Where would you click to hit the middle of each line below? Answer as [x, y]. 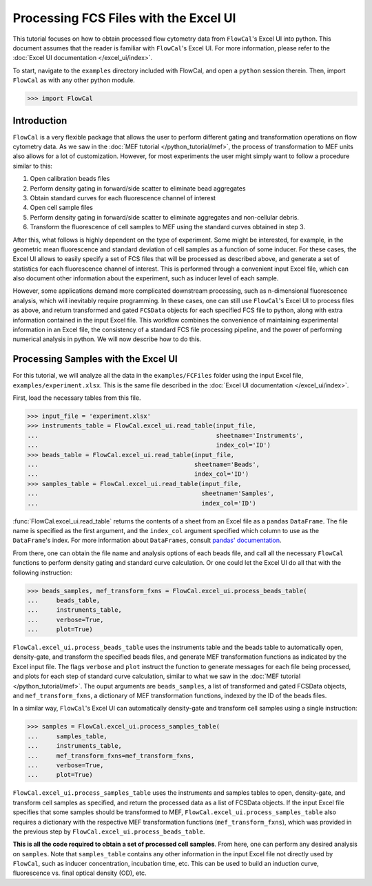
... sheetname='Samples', [151, 493]
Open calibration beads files [70, 179]
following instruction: [42, 572]
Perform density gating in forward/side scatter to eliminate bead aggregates [138, 188]
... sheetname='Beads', [144, 465]
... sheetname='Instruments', [165, 435]
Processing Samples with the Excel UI [95, 359]
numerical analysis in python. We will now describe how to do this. [107, 339]
